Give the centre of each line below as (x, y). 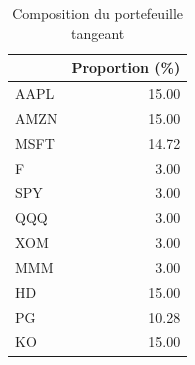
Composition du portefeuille (98, 13)
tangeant (97, 32)
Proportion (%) (126, 67)
